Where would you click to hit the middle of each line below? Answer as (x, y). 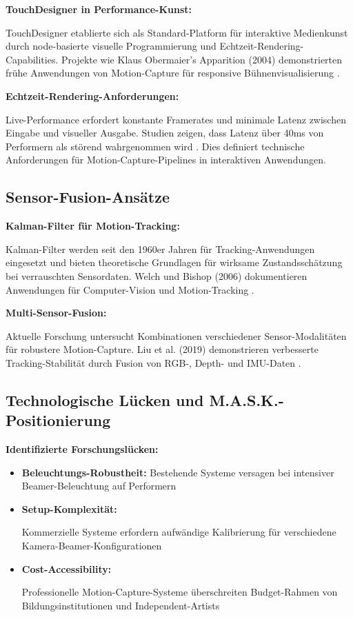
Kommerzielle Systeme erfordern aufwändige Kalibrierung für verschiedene (179, 532)
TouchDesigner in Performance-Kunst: (99, 9)
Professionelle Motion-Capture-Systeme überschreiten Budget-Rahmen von (180, 592)
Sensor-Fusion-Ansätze (88, 197)
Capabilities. (32, 59)
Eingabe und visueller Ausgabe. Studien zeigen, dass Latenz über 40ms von (165, 133)
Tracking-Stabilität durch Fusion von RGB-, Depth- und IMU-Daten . (153, 362)
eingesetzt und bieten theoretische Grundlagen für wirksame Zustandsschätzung (174, 262)
